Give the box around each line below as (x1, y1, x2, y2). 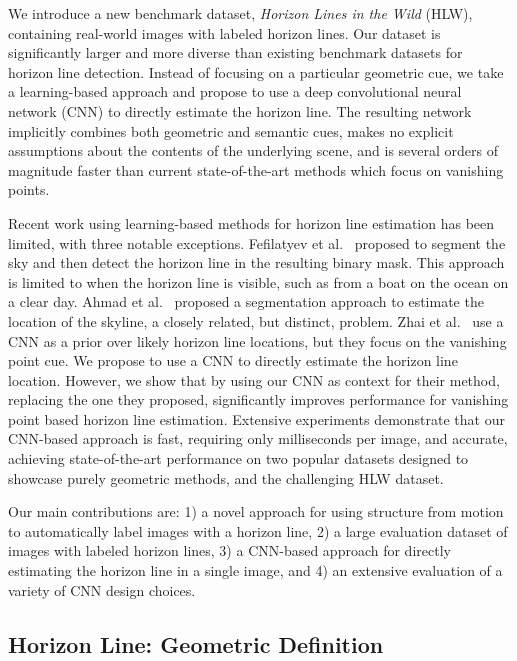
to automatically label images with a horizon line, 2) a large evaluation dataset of (8, 520, 508, 541)
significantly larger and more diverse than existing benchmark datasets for (8, 42, 463, 63)
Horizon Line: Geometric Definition (8, 628, 384, 659)
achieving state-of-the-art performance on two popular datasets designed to (8, 448, 469, 469)
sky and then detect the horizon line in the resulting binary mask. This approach (8, 252, 505, 273)
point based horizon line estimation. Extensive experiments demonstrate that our (8, 408, 505, 429)
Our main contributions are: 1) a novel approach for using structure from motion (8, 501, 504, 522)
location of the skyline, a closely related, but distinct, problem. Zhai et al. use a (8, 310, 504, 331)
